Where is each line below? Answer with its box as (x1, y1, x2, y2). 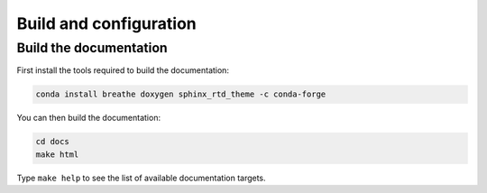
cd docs (35, 136, 69, 147)
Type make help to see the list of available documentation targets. (16, 172, 266, 183)
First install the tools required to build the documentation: (16, 65, 230, 76)
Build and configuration (16, 14, 198, 33)
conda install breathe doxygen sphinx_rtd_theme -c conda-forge (35, 89, 326, 99)
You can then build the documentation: (16, 113, 161, 124)
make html (35, 149, 79, 160)
